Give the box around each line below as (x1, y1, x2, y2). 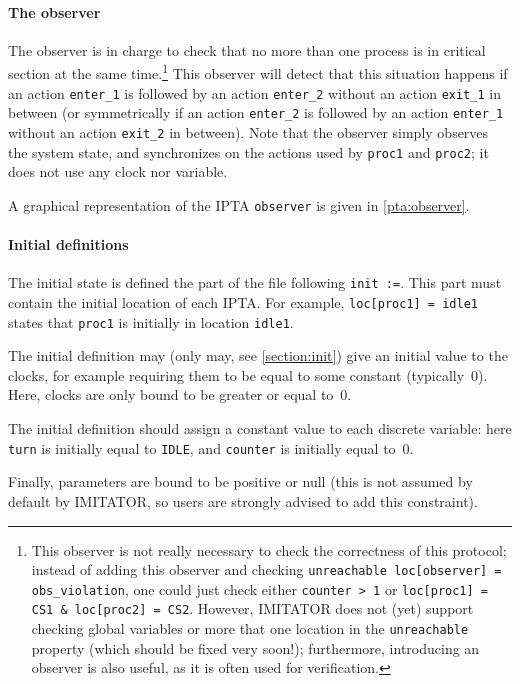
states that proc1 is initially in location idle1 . (8, 311, 294, 332)
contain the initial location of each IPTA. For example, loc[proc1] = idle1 (8, 291, 478, 312)
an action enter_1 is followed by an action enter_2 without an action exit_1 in (8, 82, 501, 103)
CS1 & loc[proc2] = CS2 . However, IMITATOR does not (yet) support (31, 598, 474, 619)
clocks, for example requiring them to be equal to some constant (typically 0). (8, 364, 488, 385)
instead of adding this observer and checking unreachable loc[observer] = (31, 559, 502, 580)
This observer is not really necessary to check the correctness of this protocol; (31, 539, 507, 560)
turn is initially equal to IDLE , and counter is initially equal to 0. (8, 437, 414, 458)
